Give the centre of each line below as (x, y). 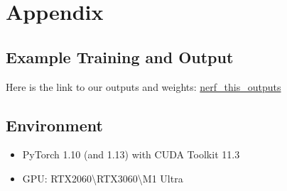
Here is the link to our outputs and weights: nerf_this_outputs (143, 86)
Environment (54, 125)
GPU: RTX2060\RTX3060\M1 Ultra (103, 178)
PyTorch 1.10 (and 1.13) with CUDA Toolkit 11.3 (131, 154)
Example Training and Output (120, 56)
